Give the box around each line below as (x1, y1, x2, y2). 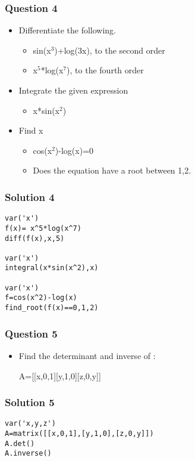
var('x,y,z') (5, 419, 56, 428)
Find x (18, 124, 43, 137)
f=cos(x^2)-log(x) (5, 293, 77, 302)
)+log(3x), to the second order (54, 44, 165, 56)
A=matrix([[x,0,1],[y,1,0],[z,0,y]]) (5, 429, 154, 438)
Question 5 (5, 326, 58, 341)
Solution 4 (5, 189, 55, 204)
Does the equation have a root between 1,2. (33, 164, 191, 177)
